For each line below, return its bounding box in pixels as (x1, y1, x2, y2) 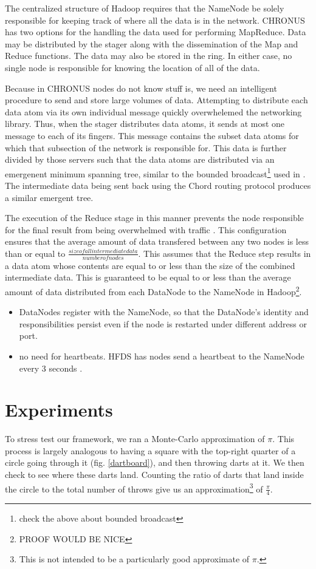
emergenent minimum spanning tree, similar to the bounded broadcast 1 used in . (5, 165, 306, 180)
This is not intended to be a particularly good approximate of (19, 553, 250, 565)
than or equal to (5, 247, 66, 259)
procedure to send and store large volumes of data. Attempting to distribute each (5, 94, 308, 106)
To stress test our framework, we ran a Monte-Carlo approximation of (5, 432, 265, 445)
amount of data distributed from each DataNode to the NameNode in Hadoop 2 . (5, 283, 302, 298)
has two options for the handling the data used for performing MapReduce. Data (5, 26, 306, 38)
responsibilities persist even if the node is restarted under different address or (19, 317, 307, 330)
